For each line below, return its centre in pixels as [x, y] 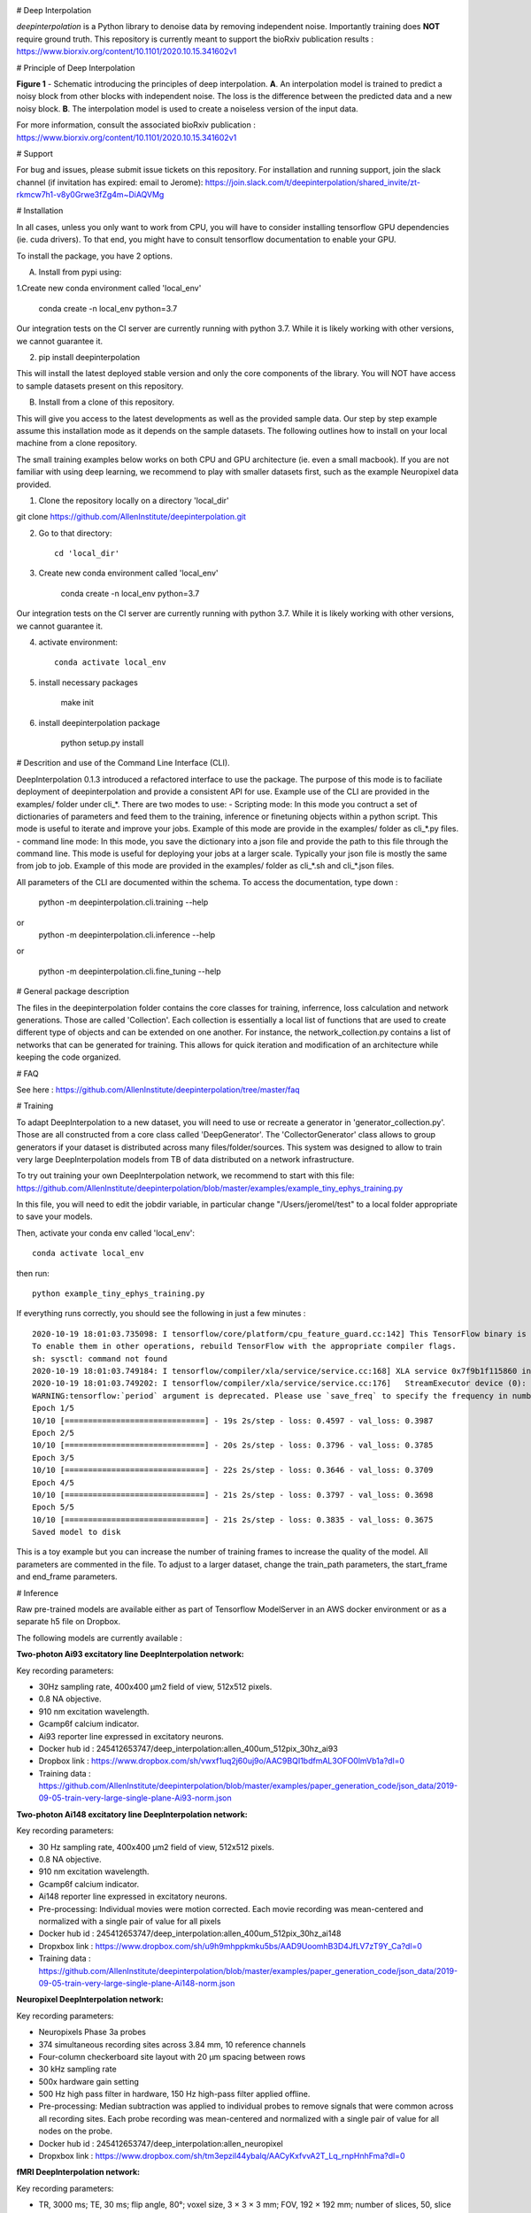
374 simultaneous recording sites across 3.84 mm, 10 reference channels [172, 2044]
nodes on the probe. [76, 2131]
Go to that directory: [75, 533]
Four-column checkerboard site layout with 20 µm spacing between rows [172, 2056]
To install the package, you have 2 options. [94, 256]
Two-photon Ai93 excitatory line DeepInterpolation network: [130, 1654]
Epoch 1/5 [53, 1408]
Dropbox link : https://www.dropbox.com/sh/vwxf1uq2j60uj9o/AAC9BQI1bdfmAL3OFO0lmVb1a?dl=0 [222, 1761]
